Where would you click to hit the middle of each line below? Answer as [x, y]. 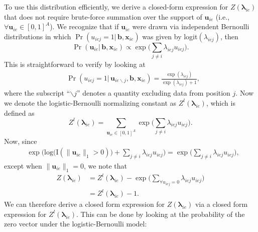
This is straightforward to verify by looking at [75, 64]
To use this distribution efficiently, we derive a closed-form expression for [116, 7]
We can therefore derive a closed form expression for [85, 204]
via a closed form [221, 204]
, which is [221, 102]
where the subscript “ [37, 93]
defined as [19, 112]
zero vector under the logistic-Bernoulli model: [76, 224]
